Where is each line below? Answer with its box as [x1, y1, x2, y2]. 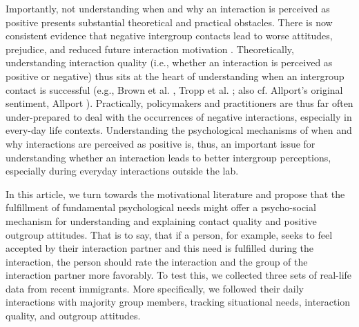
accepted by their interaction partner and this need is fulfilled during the [6, 241, 314, 255]
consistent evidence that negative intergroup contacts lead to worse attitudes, [6, 28, 333, 43]
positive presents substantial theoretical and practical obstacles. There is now [6, 14, 333, 29]
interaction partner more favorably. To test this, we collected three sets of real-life [6, 268, 352, 282]
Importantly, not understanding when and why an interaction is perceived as [6, 1, 330, 15]
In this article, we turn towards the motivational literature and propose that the [6, 186, 345, 201]
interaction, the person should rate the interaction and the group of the [6, 254, 308, 268]
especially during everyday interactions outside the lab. [6, 163, 239, 178]
